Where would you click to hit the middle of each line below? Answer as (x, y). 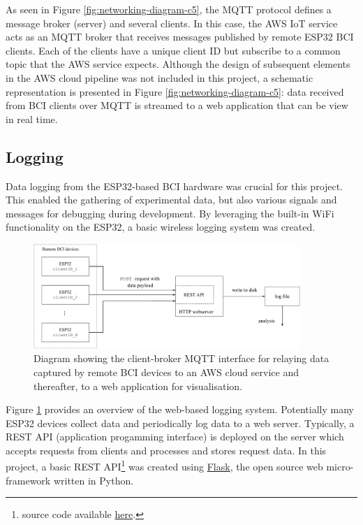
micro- (340, 467)
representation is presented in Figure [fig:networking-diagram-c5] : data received (175, 91)
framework (28, 480)
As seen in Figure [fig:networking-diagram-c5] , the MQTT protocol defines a (169, 9)
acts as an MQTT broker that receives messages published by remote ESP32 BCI (180, 37)
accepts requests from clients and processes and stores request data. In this (166, 450)
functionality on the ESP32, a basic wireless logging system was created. (161, 227)
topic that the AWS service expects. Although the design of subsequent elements (178, 64)
